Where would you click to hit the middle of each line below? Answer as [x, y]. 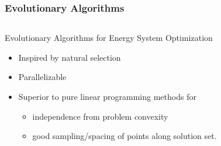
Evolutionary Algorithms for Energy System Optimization [109, 38]
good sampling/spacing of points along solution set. [125, 136]
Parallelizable [42, 77]
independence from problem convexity [100, 116]
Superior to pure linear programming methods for [107, 96]
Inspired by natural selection [70, 57]
